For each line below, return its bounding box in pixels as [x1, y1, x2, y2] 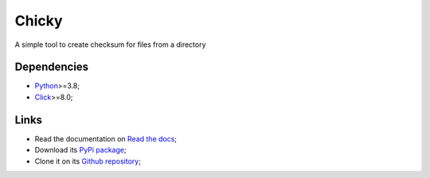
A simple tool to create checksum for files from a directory [14, 40, 206, 49]
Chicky [14, 12, 63, 29]
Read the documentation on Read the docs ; [34, 133, 178, 143]
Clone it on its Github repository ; [34, 156, 141, 166]
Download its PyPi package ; [34, 145, 127, 155]
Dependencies [14, 60, 89, 74]
